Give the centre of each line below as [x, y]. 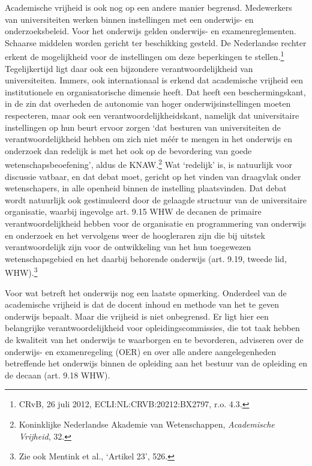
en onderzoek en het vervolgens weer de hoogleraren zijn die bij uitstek [135, 235]
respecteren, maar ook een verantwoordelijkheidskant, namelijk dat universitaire [152, 115]
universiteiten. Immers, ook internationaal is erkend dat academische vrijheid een [154, 80]
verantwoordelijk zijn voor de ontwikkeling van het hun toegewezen [128, 247]
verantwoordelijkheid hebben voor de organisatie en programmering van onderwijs [156, 223]
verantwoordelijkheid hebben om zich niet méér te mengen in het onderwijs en [148, 139]
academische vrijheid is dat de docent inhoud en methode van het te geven [142, 304]
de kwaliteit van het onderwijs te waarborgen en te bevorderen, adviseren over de [154, 339]
